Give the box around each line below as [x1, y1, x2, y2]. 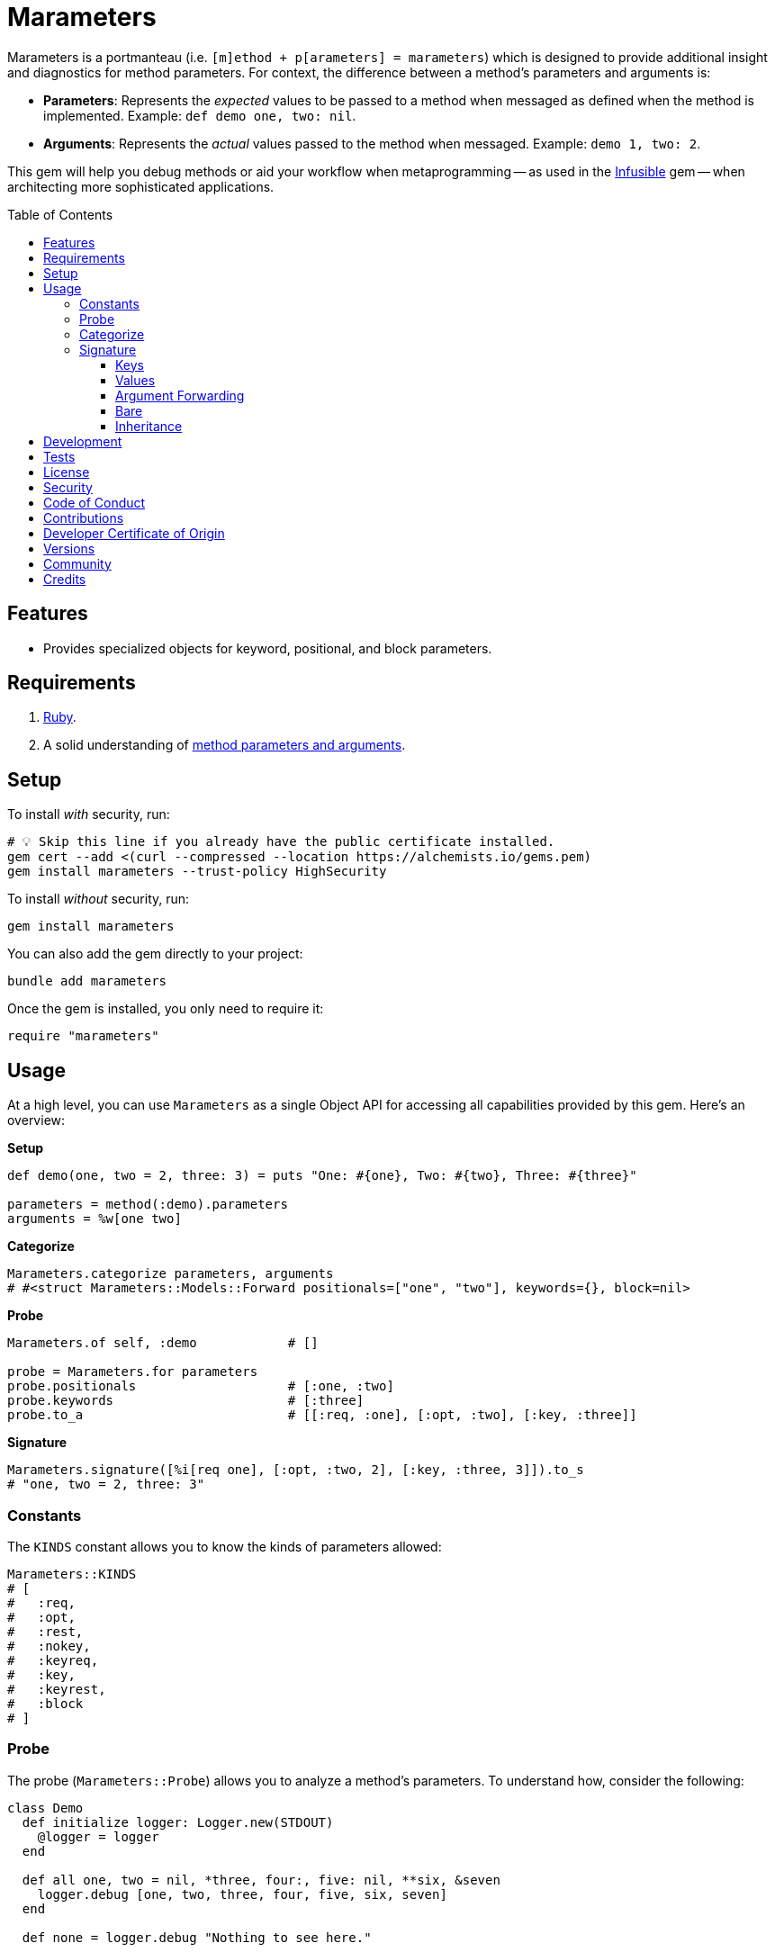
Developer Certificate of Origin [43, 525, 225, 541]
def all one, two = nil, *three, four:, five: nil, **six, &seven [22, 1872, 500, 1887]
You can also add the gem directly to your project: [7, 946, 303, 962]
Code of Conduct [43, 494, 146, 510]
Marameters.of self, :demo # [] [7, 1336, 319, 1351]
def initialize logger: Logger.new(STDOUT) [22, 1814, 334, 1830]
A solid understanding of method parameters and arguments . [43, 737, 406, 753]
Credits [43, 571, 86, 587]
